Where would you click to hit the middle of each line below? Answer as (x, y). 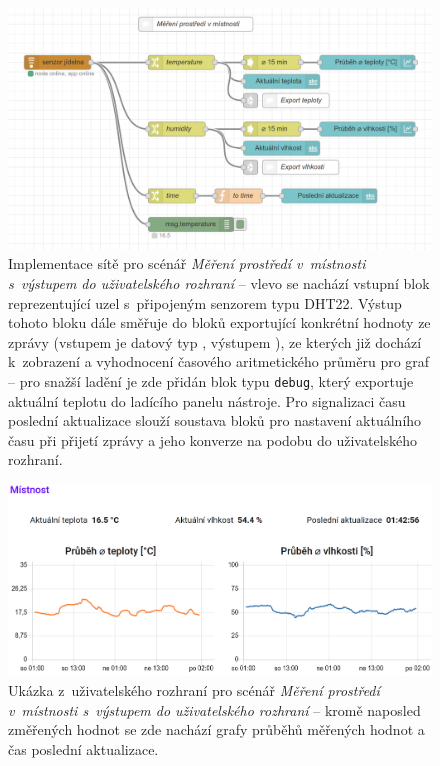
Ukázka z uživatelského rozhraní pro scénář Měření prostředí (194, 689)
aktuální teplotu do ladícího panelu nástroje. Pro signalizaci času (207, 400)
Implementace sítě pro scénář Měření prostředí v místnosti (187, 263)
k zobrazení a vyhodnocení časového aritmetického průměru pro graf (219, 361)
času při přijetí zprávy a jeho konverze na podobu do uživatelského (213, 439)
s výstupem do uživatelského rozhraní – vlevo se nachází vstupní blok (219, 283)
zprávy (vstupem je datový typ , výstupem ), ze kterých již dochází (215, 341)
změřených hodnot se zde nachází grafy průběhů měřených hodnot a (216, 729)
